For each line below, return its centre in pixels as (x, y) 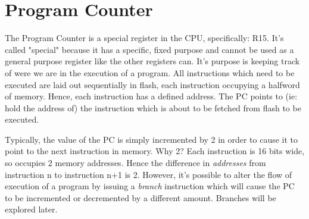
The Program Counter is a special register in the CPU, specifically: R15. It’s (144, 38)
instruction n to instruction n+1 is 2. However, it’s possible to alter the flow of (149, 174)
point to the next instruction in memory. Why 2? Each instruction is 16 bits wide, (155, 151)
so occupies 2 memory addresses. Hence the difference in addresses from (135, 163)
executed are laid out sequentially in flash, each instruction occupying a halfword (152, 84)
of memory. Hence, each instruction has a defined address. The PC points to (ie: (151, 96)
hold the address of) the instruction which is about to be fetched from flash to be (153, 107)
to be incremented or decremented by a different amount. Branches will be (141, 197)
